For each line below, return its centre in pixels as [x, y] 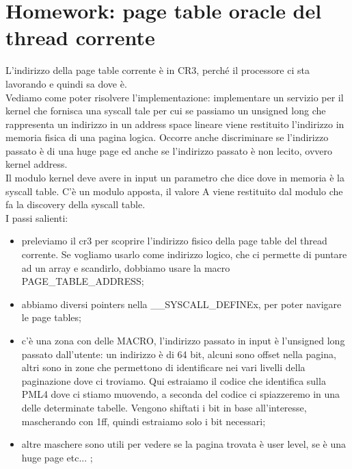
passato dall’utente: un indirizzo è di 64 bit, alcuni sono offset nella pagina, [179, 354]
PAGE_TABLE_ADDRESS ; [83, 281]
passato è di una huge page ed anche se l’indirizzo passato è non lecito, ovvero [169, 150]
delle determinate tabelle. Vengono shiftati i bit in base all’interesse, [164, 407]
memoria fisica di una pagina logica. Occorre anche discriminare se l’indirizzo [167, 137]
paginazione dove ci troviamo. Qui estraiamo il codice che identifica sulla [174, 380]
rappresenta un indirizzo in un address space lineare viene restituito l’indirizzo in [175, 124]
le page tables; [51, 317]
